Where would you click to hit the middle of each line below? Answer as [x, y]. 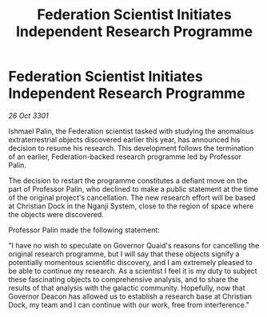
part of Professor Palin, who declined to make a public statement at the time [133, 188]
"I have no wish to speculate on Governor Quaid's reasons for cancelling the [134, 245]
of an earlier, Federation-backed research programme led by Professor [125, 157]
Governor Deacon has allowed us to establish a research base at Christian [130, 296]
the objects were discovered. [56, 214]
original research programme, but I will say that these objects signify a [124, 254]
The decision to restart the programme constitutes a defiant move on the [128, 180]
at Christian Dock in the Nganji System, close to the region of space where [131, 206]
